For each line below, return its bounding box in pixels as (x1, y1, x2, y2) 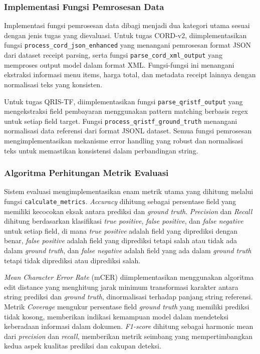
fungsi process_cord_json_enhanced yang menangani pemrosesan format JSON (4, 40, 251, 50)
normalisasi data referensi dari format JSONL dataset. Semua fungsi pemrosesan (4, 125, 252, 136)
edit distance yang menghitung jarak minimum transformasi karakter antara (4, 281, 238, 292)
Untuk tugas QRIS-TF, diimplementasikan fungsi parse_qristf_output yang (4, 96, 243, 106)
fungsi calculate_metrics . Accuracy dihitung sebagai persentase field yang (4, 196, 236, 206)
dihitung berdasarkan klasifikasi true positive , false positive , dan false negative (4, 216, 243, 226)
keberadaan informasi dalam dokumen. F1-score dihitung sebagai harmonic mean (4, 321, 253, 331)
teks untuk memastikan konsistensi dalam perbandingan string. (4, 145, 198, 155)
